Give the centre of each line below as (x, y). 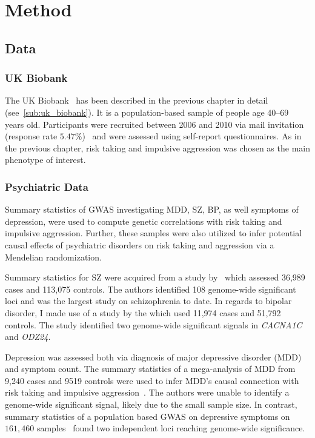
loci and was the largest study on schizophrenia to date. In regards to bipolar (148, 301)
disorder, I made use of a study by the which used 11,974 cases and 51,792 (143, 312)
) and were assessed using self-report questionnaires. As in (192, 136)
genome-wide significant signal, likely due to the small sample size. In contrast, (151, 404)
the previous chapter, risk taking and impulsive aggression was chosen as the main (157, 148)
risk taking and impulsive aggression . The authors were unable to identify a (147, 392)
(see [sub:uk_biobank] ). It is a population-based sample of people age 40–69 (147, 112)
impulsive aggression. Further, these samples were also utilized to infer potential (154, 233)
